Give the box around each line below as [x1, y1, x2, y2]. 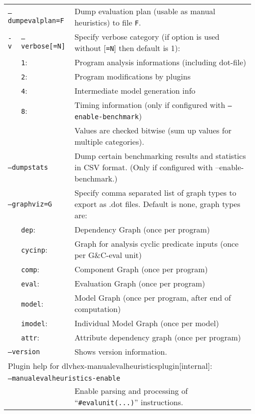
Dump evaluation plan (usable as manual [74, 5, 216, 17]
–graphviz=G [8, 200, 52, 208]
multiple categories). [74, 136, 144, 147]
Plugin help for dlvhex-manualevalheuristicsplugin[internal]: [8, 360, 212, 371]
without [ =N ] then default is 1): [74, 42, 180, 53]
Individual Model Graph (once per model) [74, 317, 219, 329]
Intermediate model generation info [74, 85, 196, 96]
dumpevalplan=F [8, 17, 64, 25]
